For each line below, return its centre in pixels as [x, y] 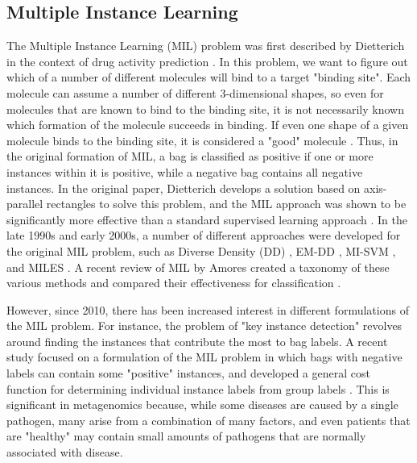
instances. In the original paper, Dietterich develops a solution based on [184, 188]
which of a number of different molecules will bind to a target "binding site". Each [209, 77]
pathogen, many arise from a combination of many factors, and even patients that [208, 420]
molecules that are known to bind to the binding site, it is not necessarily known [205, 108]
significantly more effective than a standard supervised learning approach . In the [207, 219]
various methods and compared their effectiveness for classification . [174, 283]
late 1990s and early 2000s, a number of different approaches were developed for [204, 235]
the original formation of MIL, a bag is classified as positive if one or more [190, 156]
